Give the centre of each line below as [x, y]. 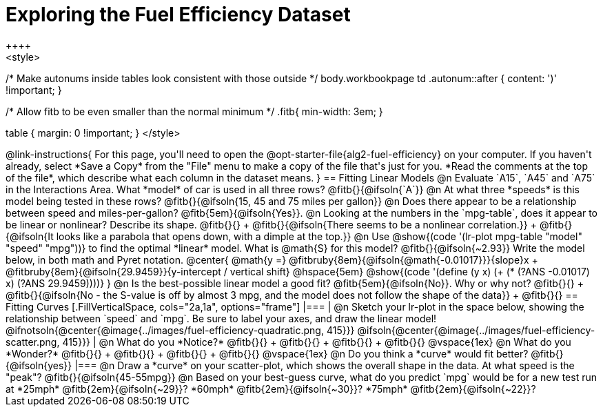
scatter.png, [33, 342]
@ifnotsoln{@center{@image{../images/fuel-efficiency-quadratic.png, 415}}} [180, 330]
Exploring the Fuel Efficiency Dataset [178, 14]
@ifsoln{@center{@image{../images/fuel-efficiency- [476, 330]
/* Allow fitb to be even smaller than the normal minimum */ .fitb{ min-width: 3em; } [194, 111]
